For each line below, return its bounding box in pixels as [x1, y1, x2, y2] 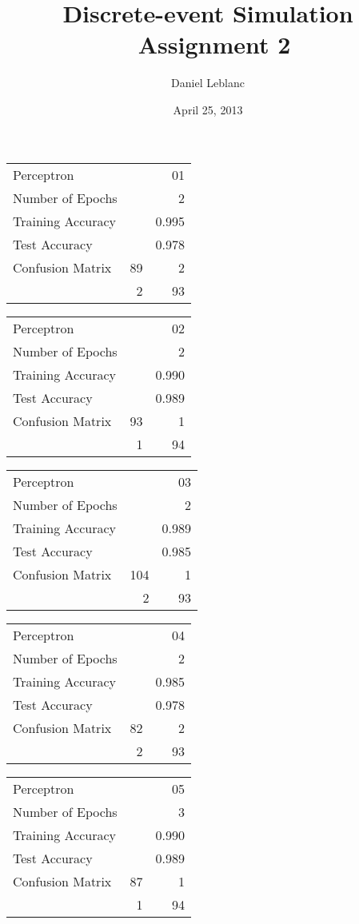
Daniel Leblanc [171, 74, 245, 91]
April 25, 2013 [173, 101, 243, 117]
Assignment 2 [138, 28, 291, 61]
